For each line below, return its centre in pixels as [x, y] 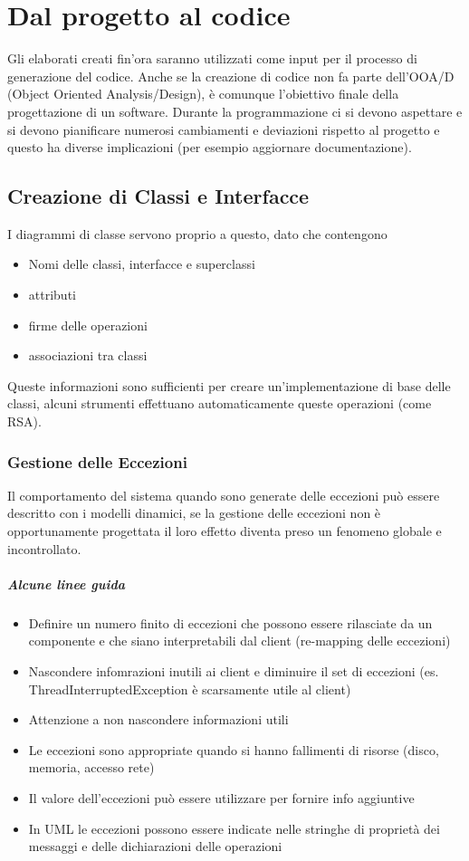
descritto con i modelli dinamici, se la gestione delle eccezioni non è [194, 513]
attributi [52, 295]
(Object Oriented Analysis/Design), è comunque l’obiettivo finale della [203, 94]
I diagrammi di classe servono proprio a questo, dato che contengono [197, 233]
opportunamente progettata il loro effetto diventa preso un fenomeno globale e [225, 531]
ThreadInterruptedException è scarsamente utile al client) [190, 689]
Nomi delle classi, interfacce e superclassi [142, 264]
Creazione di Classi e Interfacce [158, 196]
